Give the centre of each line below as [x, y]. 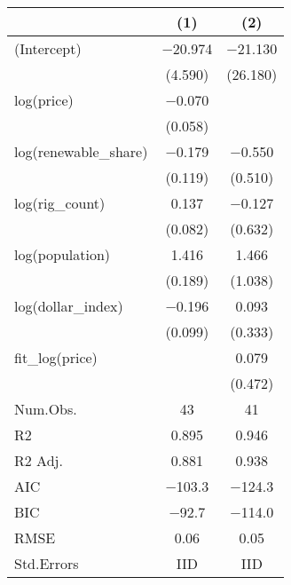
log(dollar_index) [69, 306]
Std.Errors [47, 563]
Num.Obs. [46, 409]
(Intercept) [48, 48]
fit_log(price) [56, 357]
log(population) [63, 254]
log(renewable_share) [81, 151]
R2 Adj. [39, 460]
